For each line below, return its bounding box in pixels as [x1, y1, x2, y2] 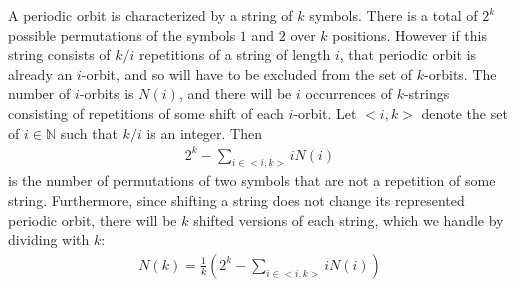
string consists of [8, 44, 111, 65]
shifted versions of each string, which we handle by [193, 209, 504, 230]
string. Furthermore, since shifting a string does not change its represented [8, 190, 465, 211]
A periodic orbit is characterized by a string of [8, 5, 293, 25]
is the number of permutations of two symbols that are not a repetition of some [8, 170, 496, 191]
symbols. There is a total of [309, 5, 478, 25]
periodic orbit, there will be [8, 209, 177, 230]
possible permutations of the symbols [8, 24, 236, 45]
